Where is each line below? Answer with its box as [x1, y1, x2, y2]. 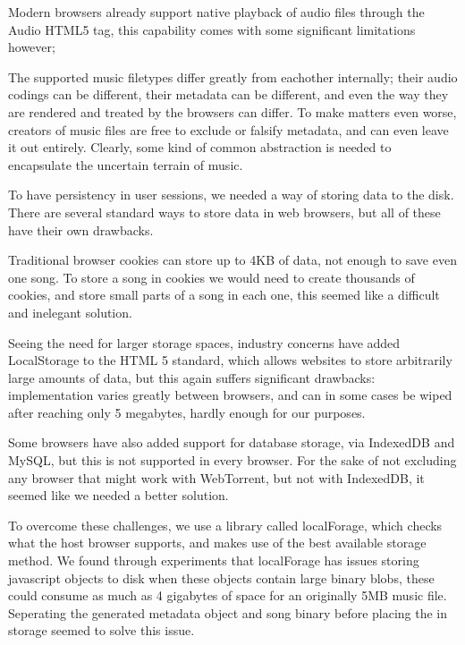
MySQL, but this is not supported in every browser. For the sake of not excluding [8, 451, 457, 470]
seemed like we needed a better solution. [8, 486, 229, 505]
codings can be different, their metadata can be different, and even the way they [8, 85, 449, 104]
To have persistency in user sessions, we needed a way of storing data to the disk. [8, 185, 454, 204]
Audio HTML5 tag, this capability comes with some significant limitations [8, 20, 416, 38]
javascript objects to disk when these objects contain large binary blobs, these [8, 568, 435, 587]
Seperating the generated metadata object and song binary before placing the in [8, 603, 448, 622]
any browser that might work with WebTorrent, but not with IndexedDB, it [8, 468, 425, 487]
